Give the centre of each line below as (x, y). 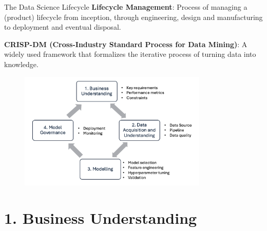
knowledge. (21, 64)
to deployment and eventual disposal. (63, 27)
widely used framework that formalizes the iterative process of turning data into (130, 54)
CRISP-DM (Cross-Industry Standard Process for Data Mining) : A (126, 44)
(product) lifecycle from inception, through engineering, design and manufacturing (133, 17)
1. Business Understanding (101, 217)
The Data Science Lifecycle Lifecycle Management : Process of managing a (126, 7)
